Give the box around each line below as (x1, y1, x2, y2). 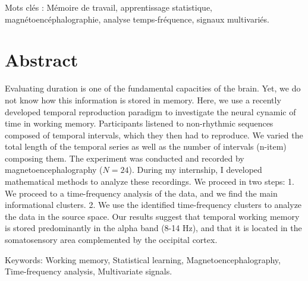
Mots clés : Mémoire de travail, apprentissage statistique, (5, 1, 212, 13)
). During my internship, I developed (128, 163, 262, 176)
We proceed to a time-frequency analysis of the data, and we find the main (5, 187, 278, 199)
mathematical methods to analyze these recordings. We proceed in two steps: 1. (5, 175, 294, 188)
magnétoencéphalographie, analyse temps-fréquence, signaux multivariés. (5, 12, 269, 25)
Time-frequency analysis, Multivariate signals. (5, 265, 172, 277)
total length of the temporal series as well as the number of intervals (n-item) (5, 140, 287, 153)
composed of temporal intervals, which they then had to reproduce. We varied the (5, 128, 303, 141)
